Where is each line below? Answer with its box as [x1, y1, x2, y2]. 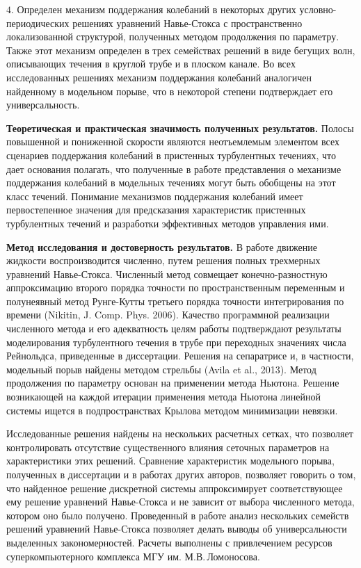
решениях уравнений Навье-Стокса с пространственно [72, 15, 303, 30]
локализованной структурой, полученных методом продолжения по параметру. [6, 29, 339, 44]
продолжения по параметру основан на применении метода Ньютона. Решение [6, 375, 339, 390]
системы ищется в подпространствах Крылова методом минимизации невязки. [6, 403, 338, 417]
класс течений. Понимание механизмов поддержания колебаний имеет [6, 188, 303, 203]
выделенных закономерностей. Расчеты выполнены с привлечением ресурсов [6, 535, 332, 549]
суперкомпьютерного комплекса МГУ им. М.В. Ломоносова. [6, 549, 260, 563]
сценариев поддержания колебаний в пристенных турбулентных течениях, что [6, 147, 337, 162]
